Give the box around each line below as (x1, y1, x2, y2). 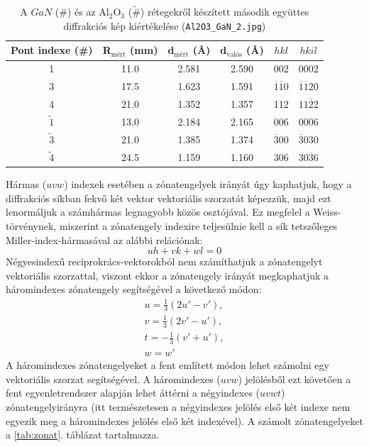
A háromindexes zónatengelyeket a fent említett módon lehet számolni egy (6, 358, 329, 372)
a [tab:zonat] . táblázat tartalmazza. (6, 427, 160, 442)
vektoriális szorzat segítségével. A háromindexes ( (6, 371, 221, 386)
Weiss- (313, 204, 341, 219)
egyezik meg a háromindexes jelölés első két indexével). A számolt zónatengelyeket (6, 413, 363, 428)
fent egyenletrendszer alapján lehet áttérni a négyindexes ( (6, 385, 260, 400)
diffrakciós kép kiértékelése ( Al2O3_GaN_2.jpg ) (63, 18, 266, 33)
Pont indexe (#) (11, 43, 93, 57)
